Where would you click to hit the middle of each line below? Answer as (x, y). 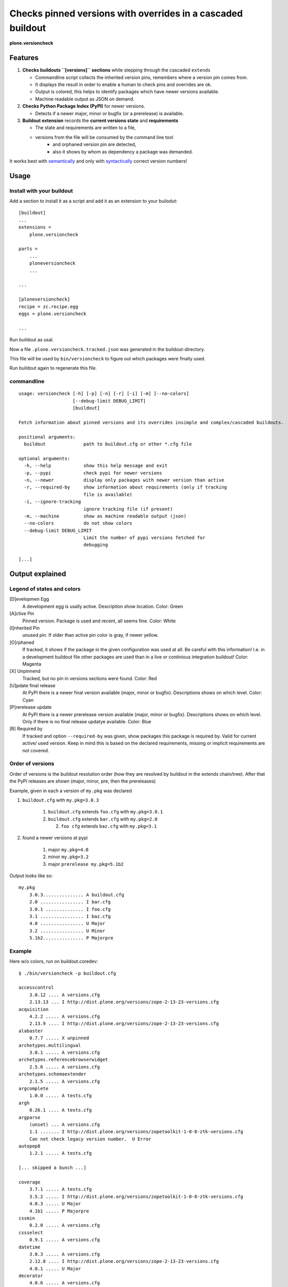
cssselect (31, 1232)
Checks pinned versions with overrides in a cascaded (126, 13)
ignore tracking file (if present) (128, 509)
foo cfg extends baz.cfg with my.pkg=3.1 (109, 826)
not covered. (36, 750)
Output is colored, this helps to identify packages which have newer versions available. (127, 92)
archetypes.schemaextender (53, 1074)
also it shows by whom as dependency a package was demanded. (123, 151)
